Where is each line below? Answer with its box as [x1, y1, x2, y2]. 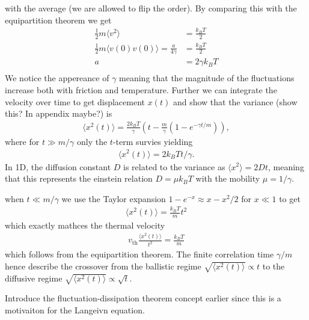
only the [76, 135, 108, 147]
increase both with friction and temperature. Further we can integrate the [5, 84, 277, 96]
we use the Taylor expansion [61, 192, 166, 205]
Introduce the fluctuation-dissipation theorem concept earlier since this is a [5, 292, 281, 304]
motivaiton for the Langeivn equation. [5, 303, 145, 316]
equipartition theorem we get [5, 13, 112, 26]
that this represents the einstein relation [5, 172, 153, 185]
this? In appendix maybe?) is [5, 107, 112, 120]
